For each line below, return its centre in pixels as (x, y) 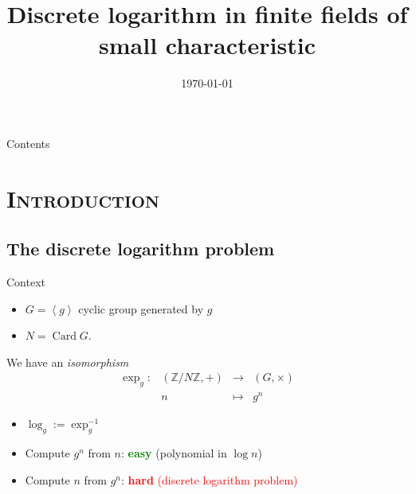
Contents (28, 143)
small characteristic (207, 45)
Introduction (83, 198)
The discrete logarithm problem (141, 249)
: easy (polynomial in (174, 453)
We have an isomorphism (68, 362)
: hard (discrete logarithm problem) (210, 479)
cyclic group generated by (141, 308)
